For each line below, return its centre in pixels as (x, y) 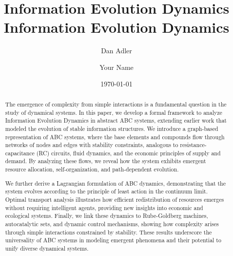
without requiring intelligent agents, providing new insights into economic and (104, 207)
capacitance (20, 153)
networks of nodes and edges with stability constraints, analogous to (92, 145)
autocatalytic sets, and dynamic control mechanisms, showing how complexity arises (112, 224)
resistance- (193, 145)
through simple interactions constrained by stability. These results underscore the (108, 232)
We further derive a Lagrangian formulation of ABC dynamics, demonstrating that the (116, 183)
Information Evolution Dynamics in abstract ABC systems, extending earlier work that (116, 120)
